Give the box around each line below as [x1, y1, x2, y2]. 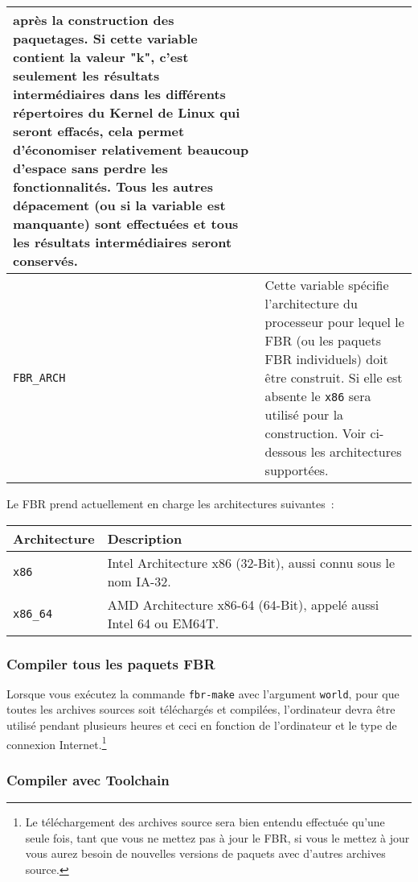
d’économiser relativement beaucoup [13, 140, 249, 159]
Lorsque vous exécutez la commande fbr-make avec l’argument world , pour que [6, 685, 400, 702]
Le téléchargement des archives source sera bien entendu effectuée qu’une [25, 814, 385, 830]
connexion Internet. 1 [6, 733, 107, 752]
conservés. [13, 251, 78, 270]
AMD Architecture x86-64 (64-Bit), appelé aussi [107, 594, 379, 614]
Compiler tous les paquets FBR [6, 653, 215, 673]
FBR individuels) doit [264, 350, 388, 368]
